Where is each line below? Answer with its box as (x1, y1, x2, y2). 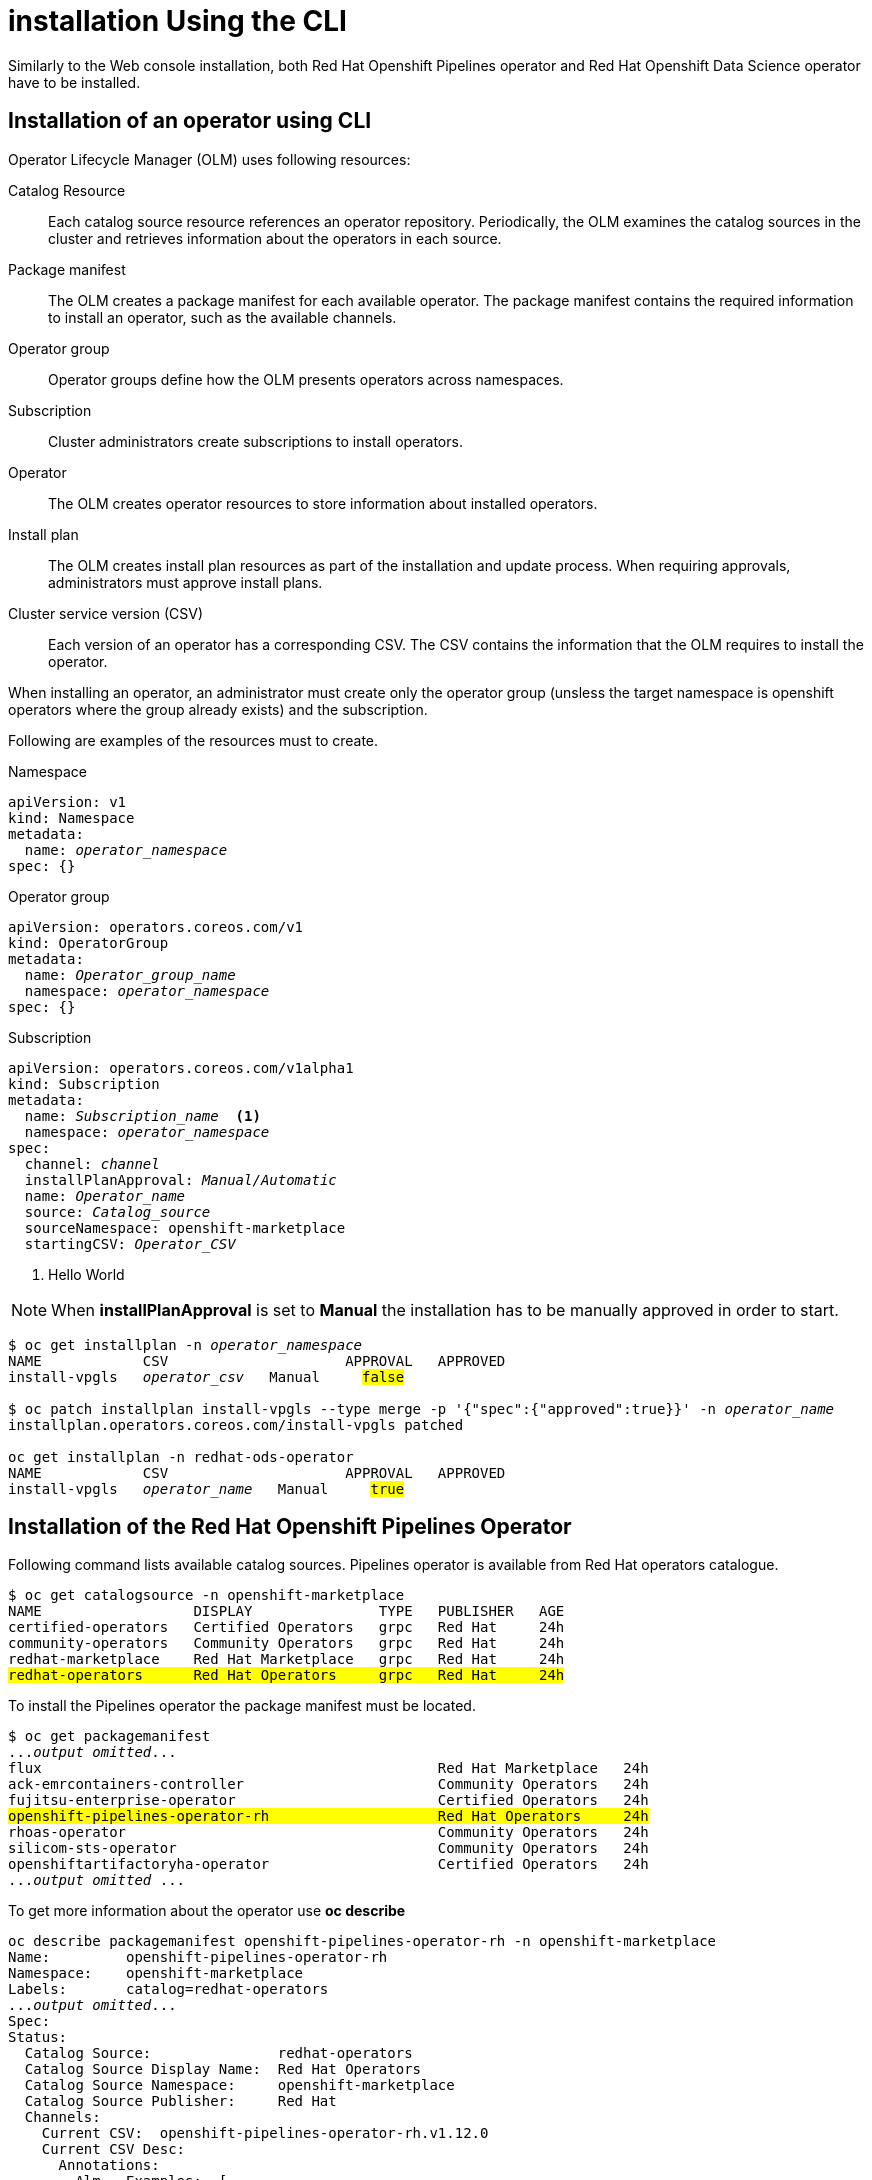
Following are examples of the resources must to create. (8, 731, 379, 749)
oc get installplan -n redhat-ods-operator (8, 1448, 354, 1465)
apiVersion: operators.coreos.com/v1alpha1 (8, 1059, 354, 1076)
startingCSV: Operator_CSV (24, 1235, 236, 1252)
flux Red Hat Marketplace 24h (8, 1760, 649, 1777)
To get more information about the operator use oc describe (8, 1902, 406, 1920)
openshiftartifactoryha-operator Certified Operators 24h (8, 1856, 649, 1873)
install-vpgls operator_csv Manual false (8, 1368, 405, 1385)
